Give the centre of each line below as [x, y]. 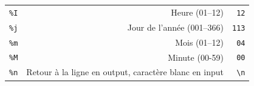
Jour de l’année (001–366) [175, 27]
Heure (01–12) [197, 12]
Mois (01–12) [199, 42]
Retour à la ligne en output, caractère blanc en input [125, 72]
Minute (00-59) [196, 57]
